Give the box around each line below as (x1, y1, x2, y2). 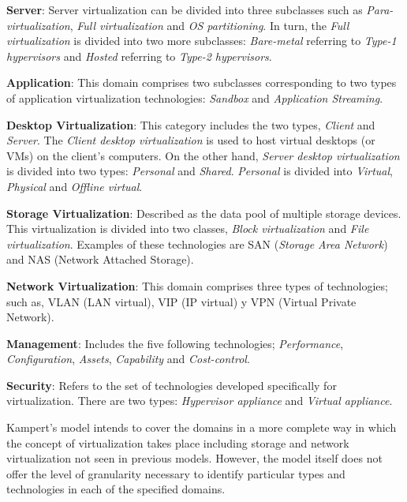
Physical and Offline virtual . (6, 178, 143, 194)
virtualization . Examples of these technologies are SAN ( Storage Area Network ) (6, 235, 388, 252)
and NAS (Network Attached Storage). (6, 251, 194, 268)
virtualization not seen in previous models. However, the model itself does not (6, 450, 383, 466)
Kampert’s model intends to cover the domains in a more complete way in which (6, 419, 397, 436)
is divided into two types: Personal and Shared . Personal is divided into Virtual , (6, 163, 394, 179)
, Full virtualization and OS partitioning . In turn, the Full (69, 17, 349, 33)
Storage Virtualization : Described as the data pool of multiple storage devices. (6, 204, 401, 221)
